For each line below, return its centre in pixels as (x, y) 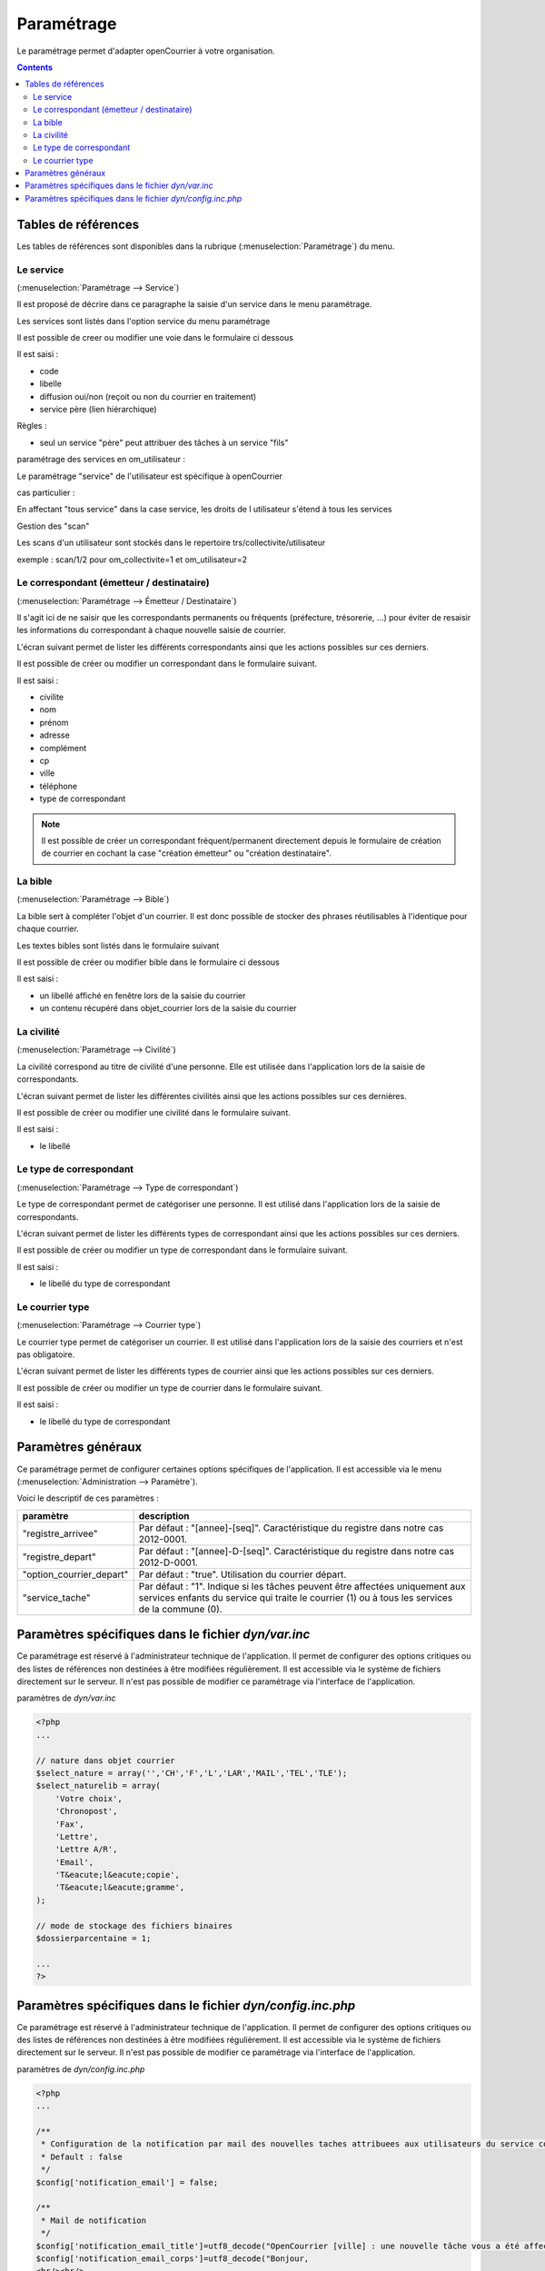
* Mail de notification (94, 2220)
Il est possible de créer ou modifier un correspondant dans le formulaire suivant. (167, 664)
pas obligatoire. (46, 1354)
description (164, 1515)
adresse (54, 735)
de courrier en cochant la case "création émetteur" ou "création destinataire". (186, 853)
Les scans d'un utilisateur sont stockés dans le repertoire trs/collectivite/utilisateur (171, 543)
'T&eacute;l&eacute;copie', (118, 1875)
